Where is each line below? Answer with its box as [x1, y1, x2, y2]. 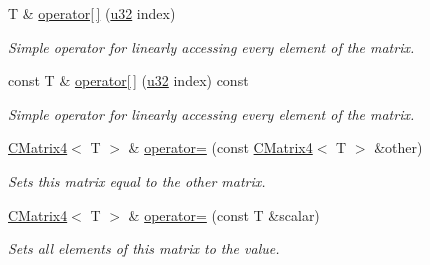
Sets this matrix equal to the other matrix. [8, 170, 266, 191]
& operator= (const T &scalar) [128, 204, 320, 225]
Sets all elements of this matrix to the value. [8, 238, 280, 259]
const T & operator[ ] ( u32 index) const [8, 70, 249, 91]
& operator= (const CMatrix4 [128, 137, 313, 158]
